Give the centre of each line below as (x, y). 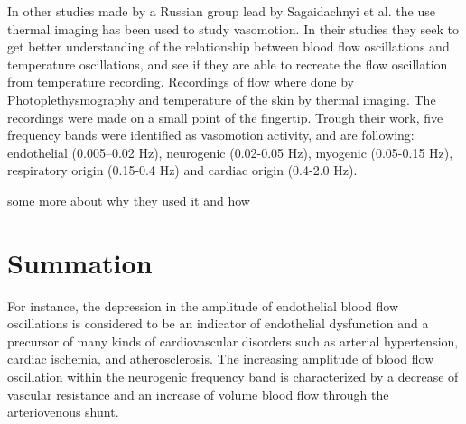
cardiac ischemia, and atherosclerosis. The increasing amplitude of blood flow (221, 359)
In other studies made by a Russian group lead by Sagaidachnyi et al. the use (221, 11)
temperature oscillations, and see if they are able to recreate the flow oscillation (228, 64)
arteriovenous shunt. (63, 412)
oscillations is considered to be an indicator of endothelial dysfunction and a (218, 323)
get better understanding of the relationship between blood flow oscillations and (228, 46)
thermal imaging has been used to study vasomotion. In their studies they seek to (233, 28)
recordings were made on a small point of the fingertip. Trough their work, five (225, 117)
